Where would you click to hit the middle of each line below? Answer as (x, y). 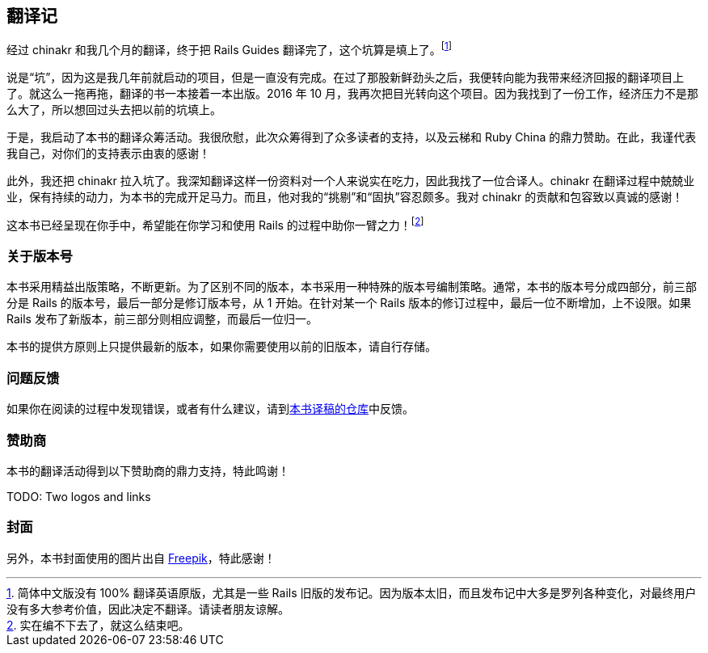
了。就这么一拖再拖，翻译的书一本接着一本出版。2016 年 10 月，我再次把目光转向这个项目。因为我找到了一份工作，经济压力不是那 (353, 94)
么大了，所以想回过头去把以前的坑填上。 (114, 110)
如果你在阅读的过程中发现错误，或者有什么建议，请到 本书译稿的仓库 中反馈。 (210, 409)
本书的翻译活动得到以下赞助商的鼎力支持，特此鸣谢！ (148, 470)
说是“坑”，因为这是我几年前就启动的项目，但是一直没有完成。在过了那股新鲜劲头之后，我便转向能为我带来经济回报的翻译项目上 (346, 78)
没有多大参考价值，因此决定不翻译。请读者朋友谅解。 (148, 609)
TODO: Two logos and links (79, 496)
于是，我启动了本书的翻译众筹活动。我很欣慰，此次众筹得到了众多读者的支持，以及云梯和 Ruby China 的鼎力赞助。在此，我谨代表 (352, 137)
